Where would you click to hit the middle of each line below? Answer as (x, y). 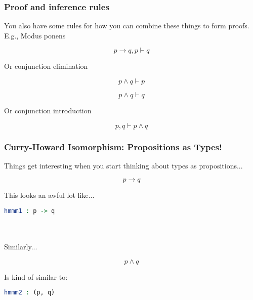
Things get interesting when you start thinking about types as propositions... (123, 165)
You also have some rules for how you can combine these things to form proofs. (127, 26)
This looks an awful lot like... (49, 195)
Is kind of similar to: (36, 276)
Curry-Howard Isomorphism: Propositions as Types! (113, 146)
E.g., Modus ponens (35, 35)
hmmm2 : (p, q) (30, 293)
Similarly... (21, 247)
